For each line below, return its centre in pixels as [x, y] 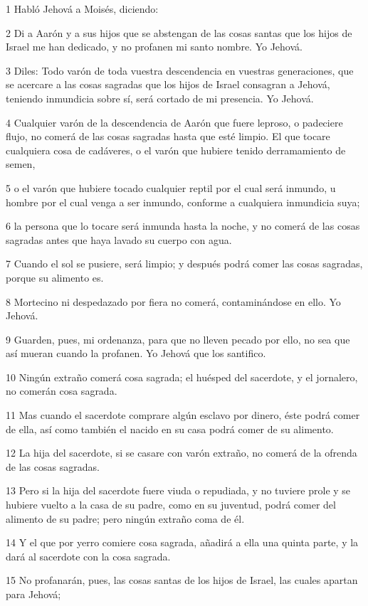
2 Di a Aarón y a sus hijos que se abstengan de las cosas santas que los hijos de [179, 32]
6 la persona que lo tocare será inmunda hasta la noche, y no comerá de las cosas [183, 226]
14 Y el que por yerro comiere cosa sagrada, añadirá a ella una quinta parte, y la [182, 542]
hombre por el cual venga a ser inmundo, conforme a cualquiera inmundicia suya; [183, 202]
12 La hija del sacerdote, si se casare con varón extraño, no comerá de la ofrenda [182, 453]
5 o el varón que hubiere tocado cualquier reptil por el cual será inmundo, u [171, 187]
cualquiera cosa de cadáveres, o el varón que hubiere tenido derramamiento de [176, 150]
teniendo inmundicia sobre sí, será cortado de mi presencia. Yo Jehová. [160, 98]
